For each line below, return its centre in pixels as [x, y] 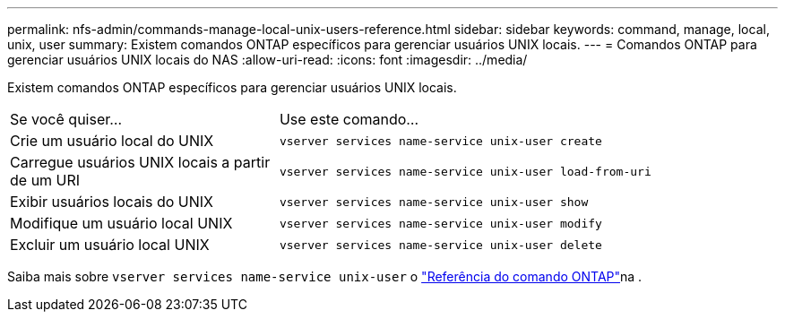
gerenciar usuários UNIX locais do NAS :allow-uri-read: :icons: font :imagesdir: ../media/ [267, 60]
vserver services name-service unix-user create [440, 141]
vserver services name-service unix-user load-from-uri [465, 171]
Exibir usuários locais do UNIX [112, 202]
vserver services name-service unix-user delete [440, 245]
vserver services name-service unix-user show [434, 202]
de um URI [45, 180]
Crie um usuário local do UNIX [112, 141]
